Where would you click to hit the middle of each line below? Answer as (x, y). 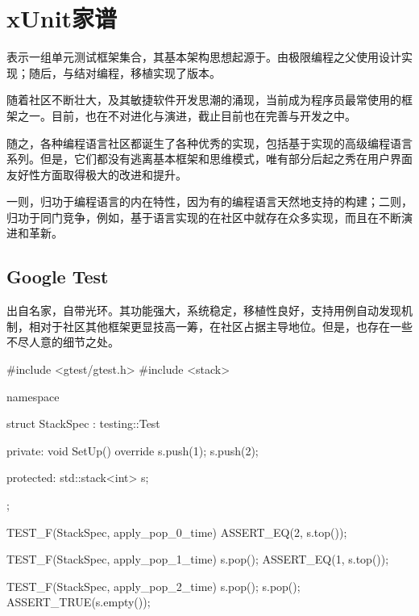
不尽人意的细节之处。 (63, 342)
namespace (33, 396)
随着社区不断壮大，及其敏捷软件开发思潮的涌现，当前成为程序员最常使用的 (204, 100)
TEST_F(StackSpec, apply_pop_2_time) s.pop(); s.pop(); (153, 586)
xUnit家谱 (62, 18)
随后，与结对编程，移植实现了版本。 (124, 72)
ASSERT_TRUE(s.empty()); (79, 602)
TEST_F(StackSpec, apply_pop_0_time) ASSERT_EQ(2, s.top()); (177, 532)
